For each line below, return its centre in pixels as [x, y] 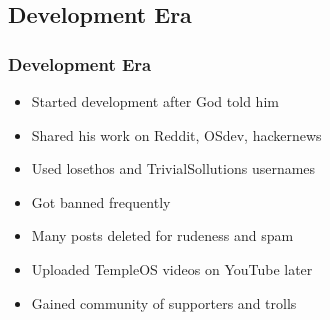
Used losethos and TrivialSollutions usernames [173, 168]
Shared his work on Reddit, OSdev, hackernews [176, 134]
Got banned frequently [101, 201]
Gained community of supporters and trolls [164, 302]
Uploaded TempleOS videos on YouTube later [172, 268]
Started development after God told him [155, 101]
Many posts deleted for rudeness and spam [162, 235]
